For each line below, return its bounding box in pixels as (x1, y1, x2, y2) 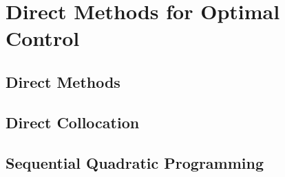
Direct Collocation (6, 111, 140, 132)
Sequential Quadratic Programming (6, 152, 264, 173)
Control (6, 24, 80, 52)
